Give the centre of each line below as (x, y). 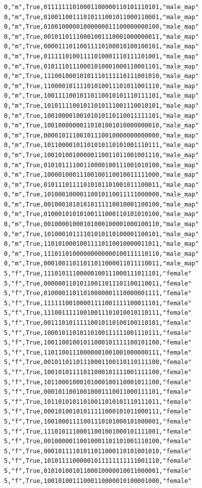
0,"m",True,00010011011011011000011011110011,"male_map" (102, 264)
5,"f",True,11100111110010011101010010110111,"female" (98, 313)
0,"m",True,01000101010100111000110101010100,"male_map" (102, 214)
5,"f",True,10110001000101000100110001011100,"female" (98, 382)
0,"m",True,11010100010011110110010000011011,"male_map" (102, 244)
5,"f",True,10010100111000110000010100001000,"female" (98, 481)
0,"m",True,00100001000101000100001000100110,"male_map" (102, 224)
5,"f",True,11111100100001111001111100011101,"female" (98, 303)
